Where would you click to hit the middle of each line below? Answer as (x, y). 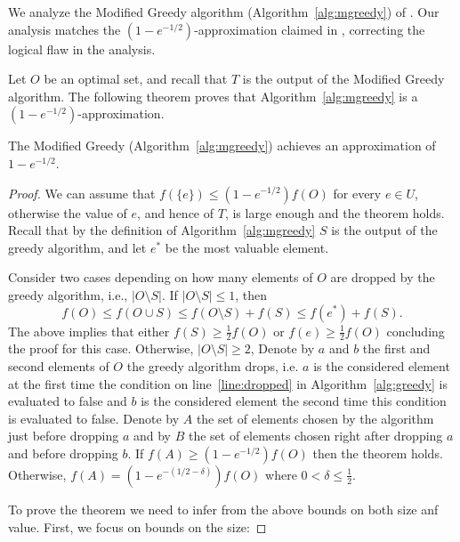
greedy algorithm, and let (77, 247)
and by (152, 436)
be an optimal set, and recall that (136, 79)
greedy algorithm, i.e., (68, 294)
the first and (396, 348)
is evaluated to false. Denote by (94, 418)
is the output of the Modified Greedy (343, 79)
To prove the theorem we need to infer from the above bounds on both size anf (223, 509)
